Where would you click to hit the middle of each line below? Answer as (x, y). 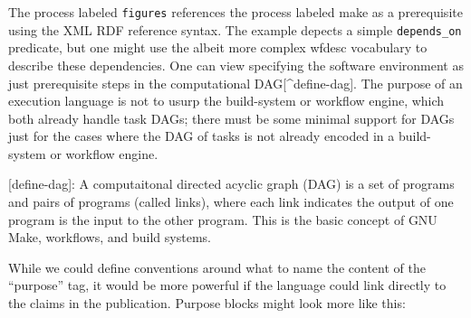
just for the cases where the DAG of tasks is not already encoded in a (202, 136)
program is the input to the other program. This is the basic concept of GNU (223, 219)
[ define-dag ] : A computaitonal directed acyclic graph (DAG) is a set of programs (231, 184)
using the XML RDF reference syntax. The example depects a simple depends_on (235, 29)
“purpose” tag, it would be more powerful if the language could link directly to (227, 285)
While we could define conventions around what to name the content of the (217, 267)
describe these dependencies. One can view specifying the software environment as (236, 65)
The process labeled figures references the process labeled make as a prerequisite (235, 12)
